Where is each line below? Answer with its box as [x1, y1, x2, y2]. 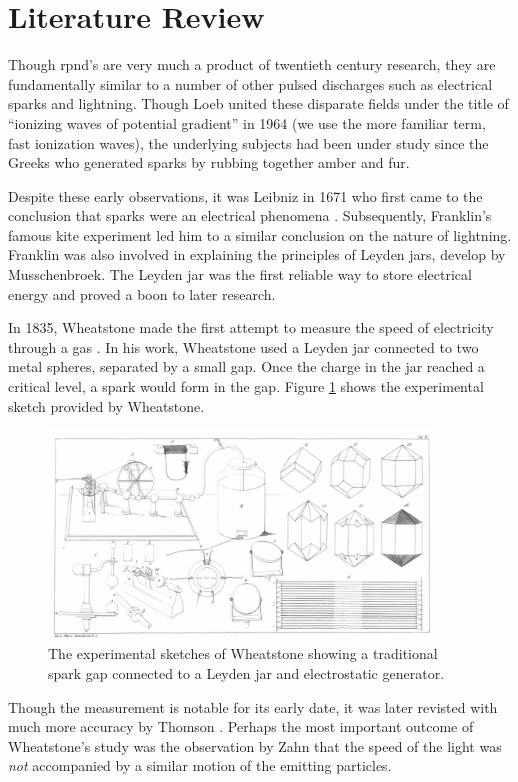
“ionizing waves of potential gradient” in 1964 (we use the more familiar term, [8, 112, 486, 133]
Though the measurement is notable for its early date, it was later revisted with [8, 696, 498, 717]
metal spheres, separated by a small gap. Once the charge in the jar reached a [8, 356, 485, 377]
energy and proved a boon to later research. [8, 283, 276, 304]
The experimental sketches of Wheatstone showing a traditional [48, 643, 438, 664]
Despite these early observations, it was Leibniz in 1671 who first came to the [8, 185, 483, 206]
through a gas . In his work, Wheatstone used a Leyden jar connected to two [8, 336, 479, 357]
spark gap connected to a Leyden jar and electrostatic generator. [48, 663, 445, 684]
